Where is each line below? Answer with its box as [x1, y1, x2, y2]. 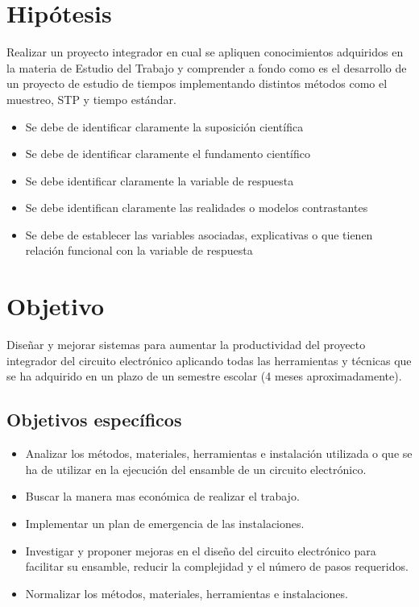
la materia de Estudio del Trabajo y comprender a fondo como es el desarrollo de [6, 59, 407, 76]
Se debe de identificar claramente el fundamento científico [25, 145, 310, 162]
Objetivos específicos [6, 407, 182, 432]
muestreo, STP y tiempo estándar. [6, 90, 176, 107]
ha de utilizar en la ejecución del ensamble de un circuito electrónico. [25, 460, 367, 477]
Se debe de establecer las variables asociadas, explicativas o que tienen [25, 226, 373, 243]
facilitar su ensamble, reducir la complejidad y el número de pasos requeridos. [25, 558, 409, 575]
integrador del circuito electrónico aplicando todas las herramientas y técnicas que [6, 351, 412, 368]
